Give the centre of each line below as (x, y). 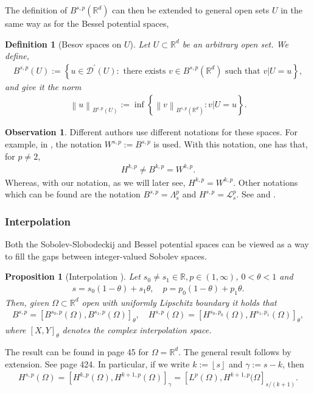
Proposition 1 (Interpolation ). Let (73, 276)
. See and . (256, 194)
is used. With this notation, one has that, (231, 144)
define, (17, 56)
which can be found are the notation (73, 194)
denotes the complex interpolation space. (137, 330)
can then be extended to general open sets (191, 10)
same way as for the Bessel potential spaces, (87, 23)
